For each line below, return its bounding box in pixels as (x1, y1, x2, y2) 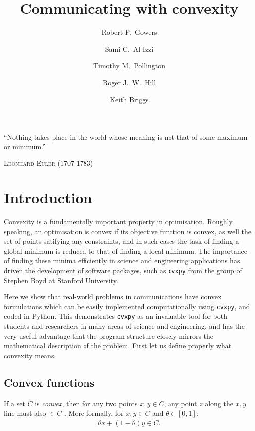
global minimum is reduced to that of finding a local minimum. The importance (4, 245, 248, 256)
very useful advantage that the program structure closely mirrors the (4, 330, 214, 341)
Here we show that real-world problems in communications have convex (4, 291, 222, 302)
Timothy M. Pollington (93, 60, 166, 71)
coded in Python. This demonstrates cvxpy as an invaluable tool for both (4, 311, 228, 321)
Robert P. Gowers (101, 27, 157, 37)
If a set (4, 398, 25, 408)
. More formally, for (64, 408, 124, 418)
